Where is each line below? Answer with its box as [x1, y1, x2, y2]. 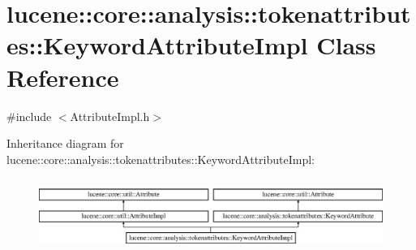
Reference [6, 60, 119, 93]
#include [6, 107, 52, 124]
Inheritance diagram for [6, 135, 124, 152]
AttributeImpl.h [70, 107, 150, 124]
